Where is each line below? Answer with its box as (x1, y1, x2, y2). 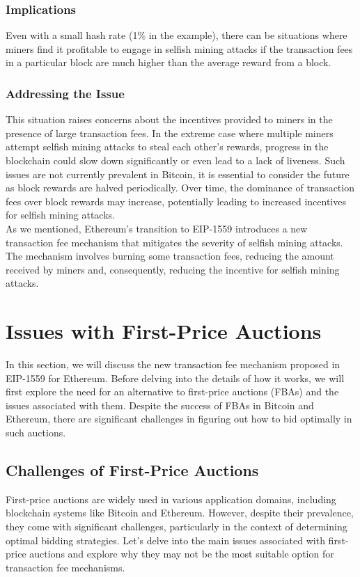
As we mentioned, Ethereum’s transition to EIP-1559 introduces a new (6, 221, 308, 235)
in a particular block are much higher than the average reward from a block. (6, 55, 331, 70)
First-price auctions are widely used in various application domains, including (6, 491, 336, 506)
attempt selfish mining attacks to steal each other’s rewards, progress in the (6, 139, 329, 154)
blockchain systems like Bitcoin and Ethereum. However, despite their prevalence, (6, 505, 354, 520)
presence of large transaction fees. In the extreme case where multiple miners (6, 125, 334, 140)
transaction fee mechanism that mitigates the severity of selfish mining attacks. (6, 235, 343, 249)
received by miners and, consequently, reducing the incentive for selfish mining (6, 262, 340, 276)
